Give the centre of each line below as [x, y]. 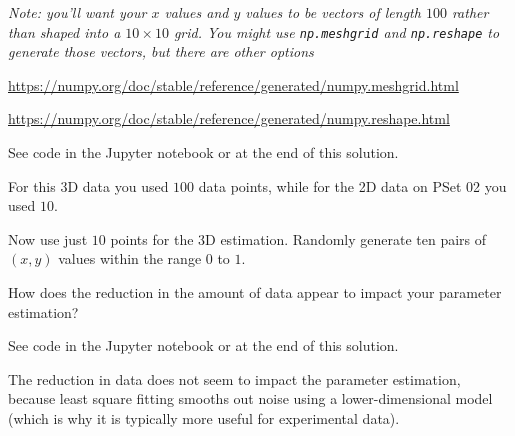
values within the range [130, 258]
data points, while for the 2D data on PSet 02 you [352, 185]
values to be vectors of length [333, 12]
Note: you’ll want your [77, 12]
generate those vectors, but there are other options [161, 51]
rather [470, 12]
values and [196, 12]
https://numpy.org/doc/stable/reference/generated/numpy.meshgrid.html [233, 84]
